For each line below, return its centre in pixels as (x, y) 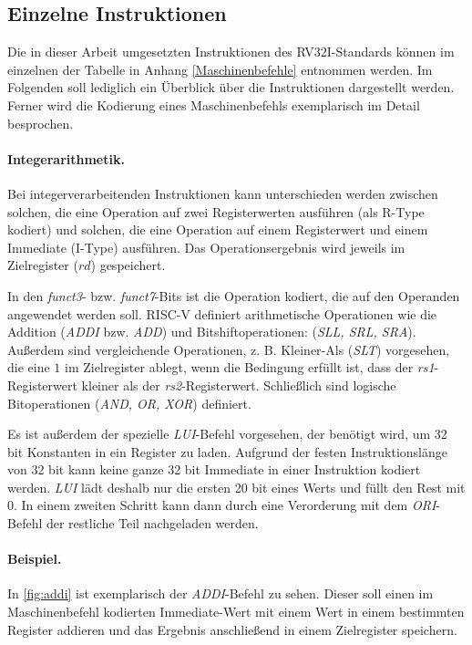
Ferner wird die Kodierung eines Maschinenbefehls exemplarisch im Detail (214, 104)
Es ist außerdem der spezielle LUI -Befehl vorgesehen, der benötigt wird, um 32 (227, 434)
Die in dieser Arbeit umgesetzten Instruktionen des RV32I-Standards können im (231, 52)
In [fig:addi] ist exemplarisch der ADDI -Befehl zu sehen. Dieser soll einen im (221, 593)
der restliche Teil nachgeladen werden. (152, 523)
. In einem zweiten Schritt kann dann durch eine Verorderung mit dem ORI (225, 505)
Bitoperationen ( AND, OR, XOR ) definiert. (129, 403)
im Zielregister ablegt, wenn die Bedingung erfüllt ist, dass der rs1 (249, 367)
